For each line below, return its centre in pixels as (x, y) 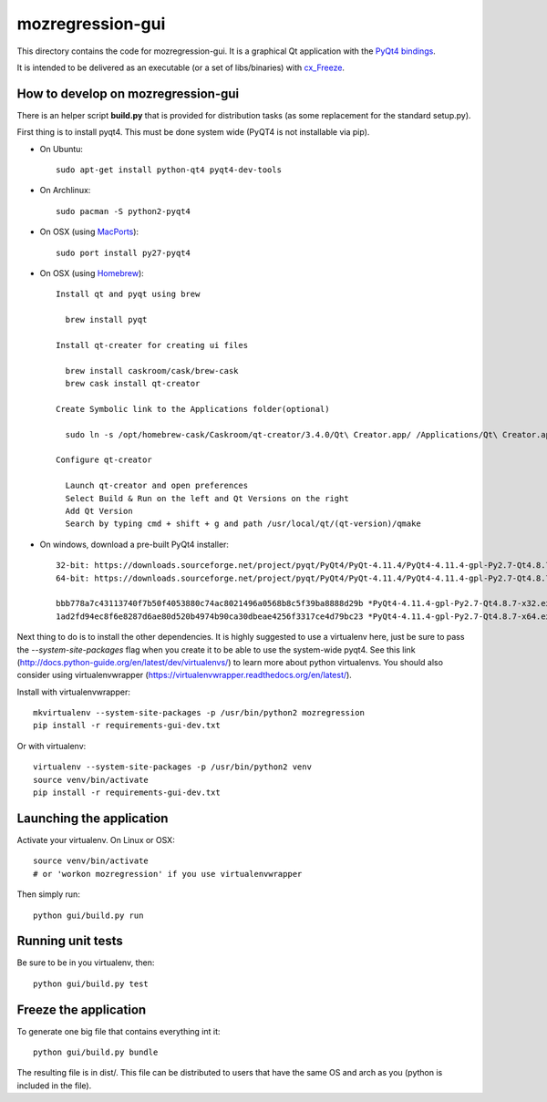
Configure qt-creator (104, 460)
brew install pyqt (106, 320)
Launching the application (93, 818)
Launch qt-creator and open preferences (157, 486)
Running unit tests (70, 941)
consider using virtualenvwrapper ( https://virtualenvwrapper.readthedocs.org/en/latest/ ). (185, 675)
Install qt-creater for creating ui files (152, 345)
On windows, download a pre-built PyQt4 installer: (134, 544)
